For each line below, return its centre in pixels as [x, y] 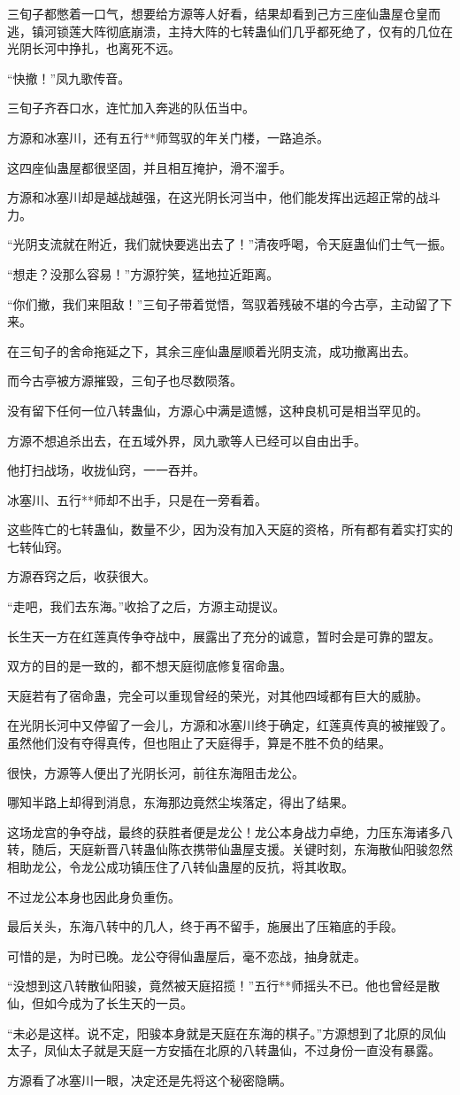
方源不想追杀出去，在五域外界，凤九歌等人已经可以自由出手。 [187, 440]
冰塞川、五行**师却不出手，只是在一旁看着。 [137, 499]
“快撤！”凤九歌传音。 [69, 78]
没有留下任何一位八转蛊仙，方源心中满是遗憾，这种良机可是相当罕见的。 [218, 410]
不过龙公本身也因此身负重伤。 [94, 896]
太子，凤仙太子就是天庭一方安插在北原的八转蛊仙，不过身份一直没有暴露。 [224, 1050]
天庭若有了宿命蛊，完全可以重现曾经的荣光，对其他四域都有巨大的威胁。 [218, 695]
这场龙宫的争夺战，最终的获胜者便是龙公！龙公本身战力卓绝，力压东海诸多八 [230, 831]
